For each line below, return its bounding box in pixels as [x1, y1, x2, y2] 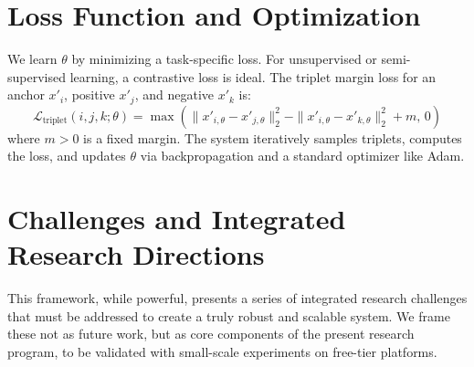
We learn [7, 49, 58, 68]
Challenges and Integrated [7, 200, 346, 237]
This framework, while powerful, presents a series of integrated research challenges [7, 288, 468, 308]
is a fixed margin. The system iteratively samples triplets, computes [83, 128, 462, 147]
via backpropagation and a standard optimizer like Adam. [140, 146, 465, 165]
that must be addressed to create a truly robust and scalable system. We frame [7, 306, 450, 325]
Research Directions [7, 236, 265, 273]
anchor [7, 85, 45, 104]
